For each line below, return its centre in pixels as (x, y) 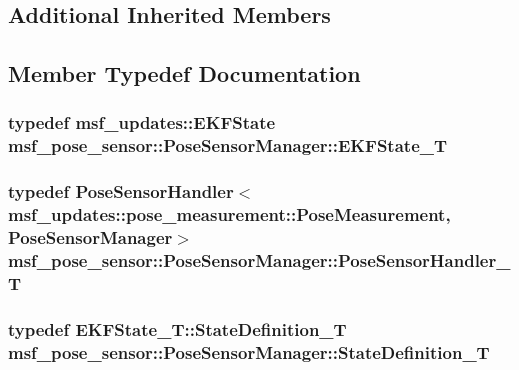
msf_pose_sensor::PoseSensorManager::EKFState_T (228, 145)
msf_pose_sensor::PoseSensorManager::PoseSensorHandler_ (259, 260)
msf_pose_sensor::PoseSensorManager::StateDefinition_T (249, 351)
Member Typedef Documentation (184, 73)
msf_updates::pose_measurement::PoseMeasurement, (229, 214)
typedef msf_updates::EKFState (142, 122)
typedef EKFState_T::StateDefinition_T (177, 328)
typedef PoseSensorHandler (121, 191)
